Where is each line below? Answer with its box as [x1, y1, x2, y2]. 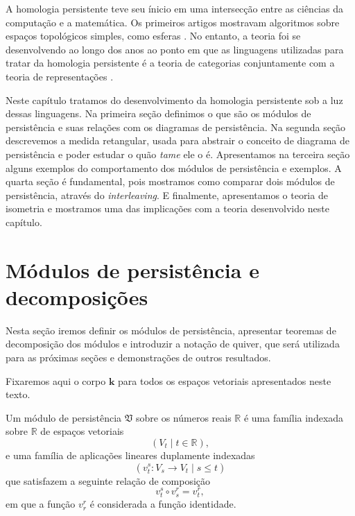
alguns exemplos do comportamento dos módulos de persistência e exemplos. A [6, 160, 342, 175]
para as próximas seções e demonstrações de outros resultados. [6, 350, 271, 364]
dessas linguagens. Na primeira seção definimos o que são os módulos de [6, 106, 311, 121]
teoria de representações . [6, 69, 114, 83]
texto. [6, 387, 31, 402]
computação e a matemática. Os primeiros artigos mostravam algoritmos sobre [6, 15, 340, 29]
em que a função [6, 497, 76, 511]
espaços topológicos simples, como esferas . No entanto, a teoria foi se [6, 28, 301, 43]
